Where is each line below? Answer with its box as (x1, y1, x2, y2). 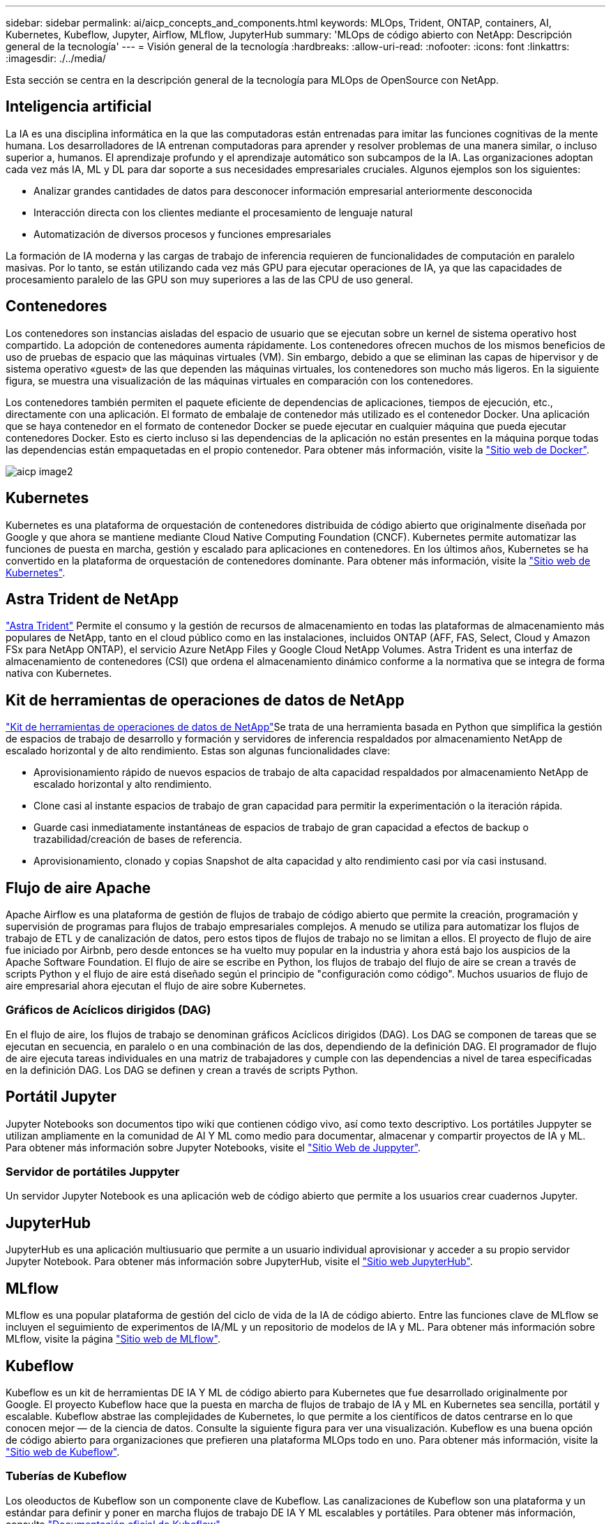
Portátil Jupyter (6, 1088, 117, 1106)
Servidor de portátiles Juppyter (6, 1165, 180, 1179)
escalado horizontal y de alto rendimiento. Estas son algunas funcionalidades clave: (6, 745, 391, 757)
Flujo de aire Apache (6, 879, 151, 897)
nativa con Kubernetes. (6, 667, 112, 680)
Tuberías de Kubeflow (6, 1469, 127, 1484)
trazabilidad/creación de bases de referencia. (33, 833, 242, 846)
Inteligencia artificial (6, 98, 152, 116)
